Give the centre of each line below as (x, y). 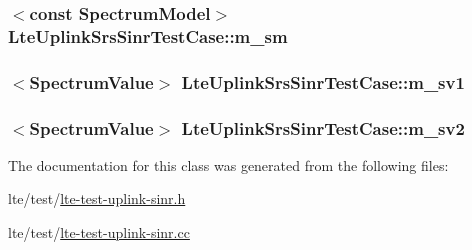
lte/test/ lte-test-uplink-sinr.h (97, 198)
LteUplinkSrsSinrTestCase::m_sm (148, 35)
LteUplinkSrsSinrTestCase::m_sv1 (323, 81)
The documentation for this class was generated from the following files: (228, 164)
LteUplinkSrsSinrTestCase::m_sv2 (323, 127)
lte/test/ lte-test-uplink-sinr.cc (99, 232)
